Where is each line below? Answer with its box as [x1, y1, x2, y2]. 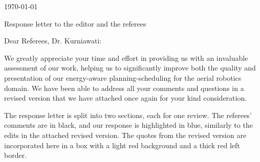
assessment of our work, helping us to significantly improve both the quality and [4, 62, 256, 73]
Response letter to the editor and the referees [4, 18, 146, 29]
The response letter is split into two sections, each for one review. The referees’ [4, 109, 252, 120]
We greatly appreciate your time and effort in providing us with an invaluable [4, 52, 248, 63]
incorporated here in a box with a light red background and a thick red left [4, 140, 240, 150]
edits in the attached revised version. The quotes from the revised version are [4, 129, 247, 140]
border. [4, 150, 27, 160]
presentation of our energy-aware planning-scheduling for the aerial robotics [4, 72, 242, 83]
